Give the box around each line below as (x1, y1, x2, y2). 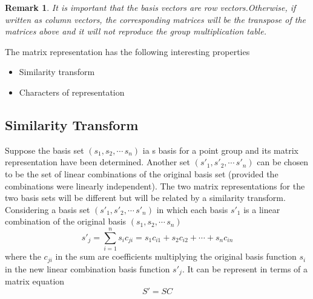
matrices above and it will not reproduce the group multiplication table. (5, 25, 266, 38)
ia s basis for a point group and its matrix (142, 143, 298, 156)
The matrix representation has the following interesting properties (5, 45, 250, 57)
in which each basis (156, 203, 228, 215)
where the (5, 250, 41, 263)
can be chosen (257, 156, 309, 168)
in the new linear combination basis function (5, 262, 170, 275)
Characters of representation (19, 85, 125, 98)
